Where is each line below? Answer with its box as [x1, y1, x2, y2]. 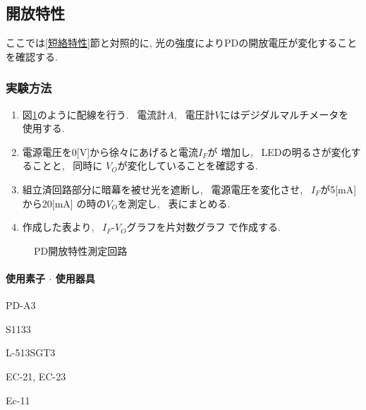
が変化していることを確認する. [117, 158, 258, 173]
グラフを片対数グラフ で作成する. [126, 219, 281, 234]
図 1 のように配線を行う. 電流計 [22, 107, 167, 121]
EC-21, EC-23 [6, 368, 66, 383]
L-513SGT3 [6, 345, 56, 360]
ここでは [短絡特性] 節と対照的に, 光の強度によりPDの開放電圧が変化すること [6, 35, 358, 50]
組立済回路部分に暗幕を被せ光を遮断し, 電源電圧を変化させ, [22, 181, 303, 196]
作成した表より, [22, 219, 94, 234]
